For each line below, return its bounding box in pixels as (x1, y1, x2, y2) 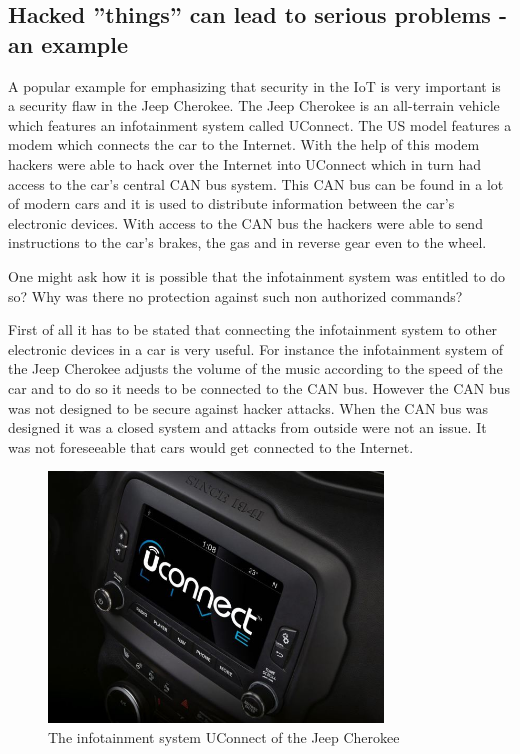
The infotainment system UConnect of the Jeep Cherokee (48, 726, 400, 747)
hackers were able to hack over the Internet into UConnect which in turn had (8, 153, 482, 174)
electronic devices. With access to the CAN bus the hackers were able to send (8, 212, 483, 233)
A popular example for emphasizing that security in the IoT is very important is (8, 75, 501, 96)
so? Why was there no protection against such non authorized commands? (8, 285, 463, 306)
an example (8, 28, 129, 59)
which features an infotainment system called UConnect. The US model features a (8, 114, 512, 135)
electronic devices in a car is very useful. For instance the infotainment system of (8, 338, 504, 359)
